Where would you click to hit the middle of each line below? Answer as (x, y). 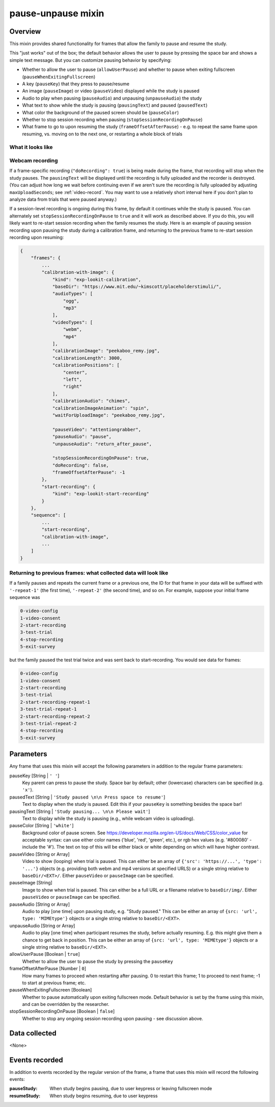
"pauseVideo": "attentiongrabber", (97, 429)
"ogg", (71, 301)
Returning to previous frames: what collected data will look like (89, 573)
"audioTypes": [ (73, 294)
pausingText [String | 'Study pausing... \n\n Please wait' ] (80, 811)
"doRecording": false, (80, 465)
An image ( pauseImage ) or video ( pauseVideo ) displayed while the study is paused (111, 91)
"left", (73, 379)
